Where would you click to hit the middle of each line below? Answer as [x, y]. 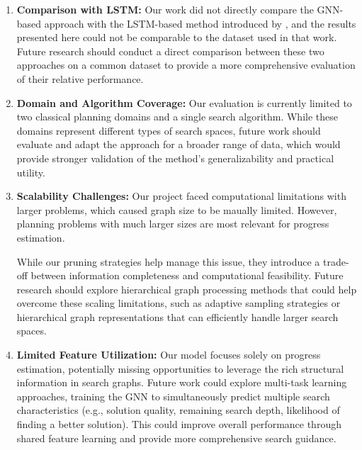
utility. [31, 172]
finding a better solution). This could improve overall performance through [179, 424]
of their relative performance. [80, 78]
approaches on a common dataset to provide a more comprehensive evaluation [186, 65]
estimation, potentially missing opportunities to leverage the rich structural [180, 368]
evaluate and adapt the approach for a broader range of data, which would [179, 144]
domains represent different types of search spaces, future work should [169, 130]
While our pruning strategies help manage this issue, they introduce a [168, 261]
